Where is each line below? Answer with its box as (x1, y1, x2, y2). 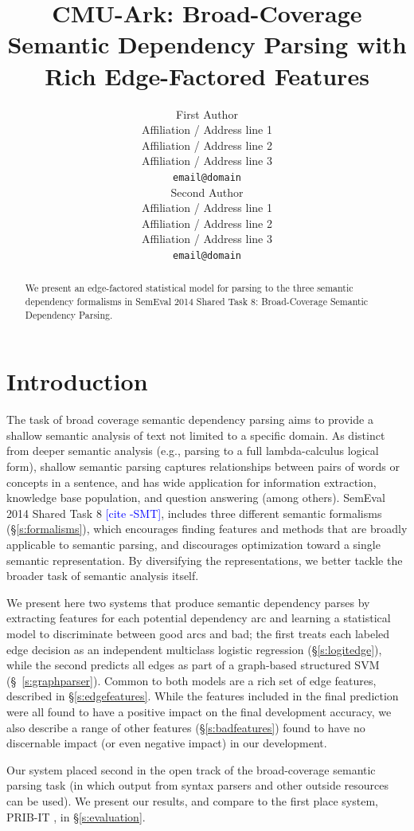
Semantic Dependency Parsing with (7, 28, 407, 61)
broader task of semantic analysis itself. (6, 567, 199, 584)
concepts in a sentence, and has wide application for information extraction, (6, 473, 377, 490)
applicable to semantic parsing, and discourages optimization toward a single (6, 536, 381, 553)
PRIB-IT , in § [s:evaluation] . (6, 808, 146, 825)
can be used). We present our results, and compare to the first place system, (6, 792, 378, 809)
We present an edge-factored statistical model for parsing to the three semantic (25, 281, 353, 295)
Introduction (6, 365, 148, 398)
